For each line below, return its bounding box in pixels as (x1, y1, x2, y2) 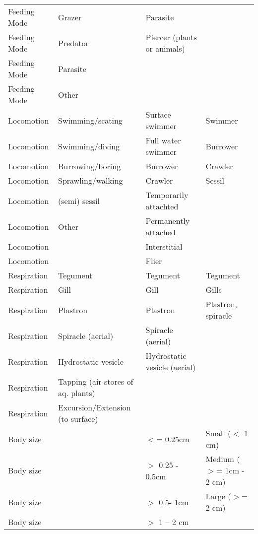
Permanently (145, 215, 190, 226)
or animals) (145, 43, 185, 54)
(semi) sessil (58, 195, 100, 206)
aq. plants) (58, 387, 95, 399)
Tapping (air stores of (58, 376, 133, 387)
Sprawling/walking (58, 175, 123, 186)
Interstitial (145, 241, 183, 252)
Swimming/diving (58, 140, 120, 152)
